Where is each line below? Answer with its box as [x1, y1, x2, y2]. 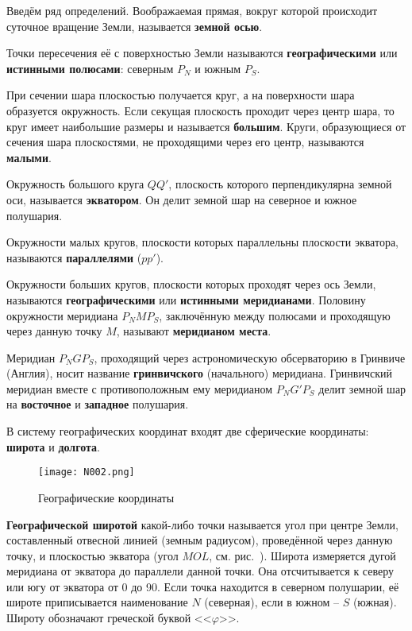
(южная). [352, 594, 397, 610]
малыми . [6, 149, 52, 165]
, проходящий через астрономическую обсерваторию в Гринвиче [94, 349, 406, 366]
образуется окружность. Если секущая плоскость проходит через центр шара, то [6, 102, 395, 118]
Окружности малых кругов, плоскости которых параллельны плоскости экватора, [6, 234, 399, 250]
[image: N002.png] [38, 466, 135, 478]
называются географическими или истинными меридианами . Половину [6, 291, 366, 308]
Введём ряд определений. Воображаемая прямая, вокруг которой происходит [6, 2, 378, 18]
